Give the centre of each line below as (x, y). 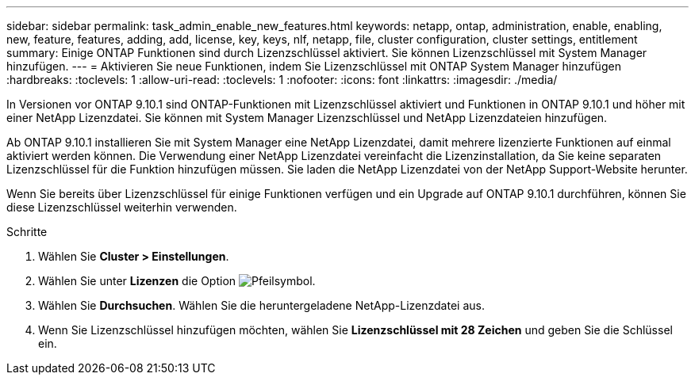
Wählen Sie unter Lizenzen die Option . (177, 281)
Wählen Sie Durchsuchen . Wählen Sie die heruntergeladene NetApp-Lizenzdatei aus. (261, 305)
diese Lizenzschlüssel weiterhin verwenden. (122, 207)
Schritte (27, 232)
